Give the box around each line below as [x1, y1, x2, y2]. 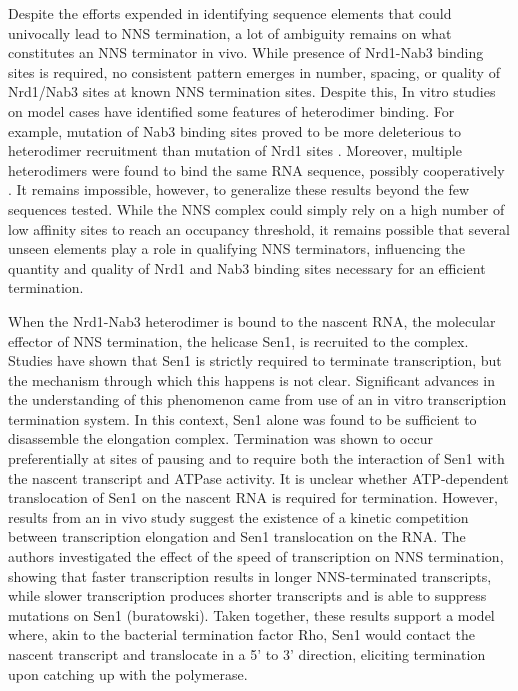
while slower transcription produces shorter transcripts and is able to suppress [8, 585, 487, 606]
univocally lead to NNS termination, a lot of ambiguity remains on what [8, 22, 452, 43]
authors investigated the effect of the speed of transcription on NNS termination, [8, 546, 504, 567]
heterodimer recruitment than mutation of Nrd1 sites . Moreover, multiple [8, 140, 462, 161]
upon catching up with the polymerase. [8, 663, 248, 684]
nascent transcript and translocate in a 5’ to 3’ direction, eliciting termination [8, 644, 486, 664]
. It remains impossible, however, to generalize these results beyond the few [8, 179, 470, 200]
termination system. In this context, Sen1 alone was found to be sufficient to [8, 408, 477, 429]
